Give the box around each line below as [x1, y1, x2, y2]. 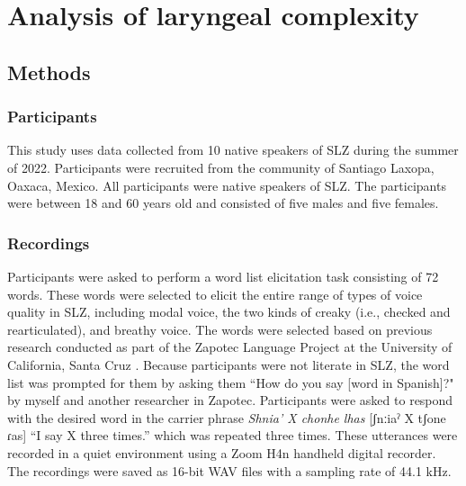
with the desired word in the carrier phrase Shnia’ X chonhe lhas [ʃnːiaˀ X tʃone [7, 408, 446, 427]
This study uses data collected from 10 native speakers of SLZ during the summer [7, 140, 459, 159]
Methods [7, 58, 91, 85]
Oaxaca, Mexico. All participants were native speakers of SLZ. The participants [7, 175, 446, 194]
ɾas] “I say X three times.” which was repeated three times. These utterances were [7, 426, 458, 445]
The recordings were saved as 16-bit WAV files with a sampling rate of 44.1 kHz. [7, 461, 452, 480]
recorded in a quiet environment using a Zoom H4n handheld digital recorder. [7, 443, 436, 462]
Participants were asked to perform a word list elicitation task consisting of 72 [7, 266, 439, 285]
